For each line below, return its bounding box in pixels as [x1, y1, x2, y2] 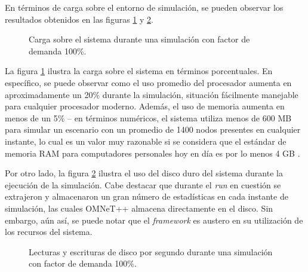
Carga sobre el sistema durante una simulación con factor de [29, 33, 250, 45]
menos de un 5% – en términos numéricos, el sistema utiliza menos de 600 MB [5, 111, 292, 124]
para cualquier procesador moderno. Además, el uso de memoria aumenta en [5, 100, 285, 112]
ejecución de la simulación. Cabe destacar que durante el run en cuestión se [5, 178, 281, 191]
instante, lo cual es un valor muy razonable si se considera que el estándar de [5, 135, 287, 147]
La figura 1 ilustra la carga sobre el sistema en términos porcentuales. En [5, 65, 273, 77]
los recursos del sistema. [5, 225, 93, 238]
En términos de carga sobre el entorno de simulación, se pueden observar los [5, 1, 284, 13]
